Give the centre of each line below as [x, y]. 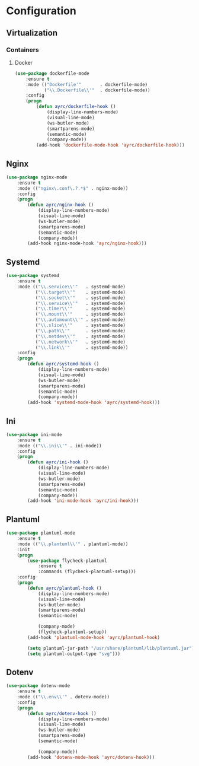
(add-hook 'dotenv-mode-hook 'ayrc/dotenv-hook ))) [91, 757]
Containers [23, 50]
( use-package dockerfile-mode [52, 73]
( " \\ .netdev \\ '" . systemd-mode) [81, 336]
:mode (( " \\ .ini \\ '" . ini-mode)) [59, 446]
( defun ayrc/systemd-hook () [63, 364]
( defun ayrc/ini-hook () [58, 462]
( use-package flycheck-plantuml [68, 561]
